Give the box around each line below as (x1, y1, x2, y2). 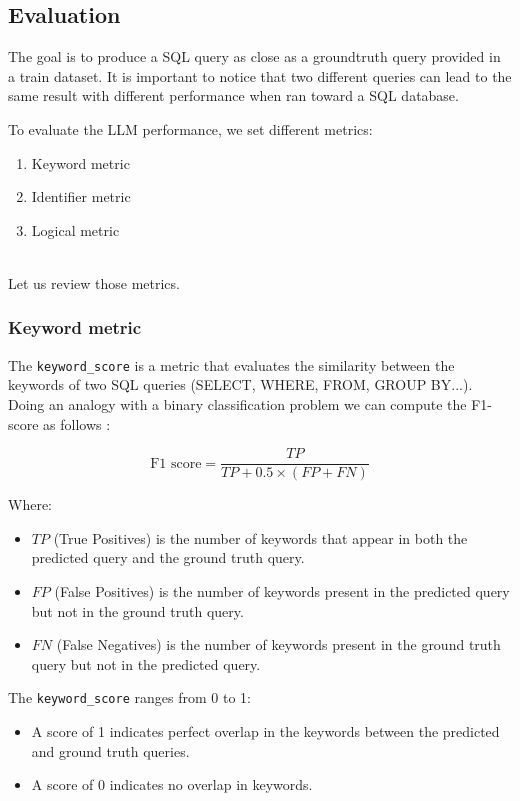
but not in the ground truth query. (31, 600, 244, 621)
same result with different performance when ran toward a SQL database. (8, 85, 459, 106)
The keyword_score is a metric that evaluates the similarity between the (8, 354, 455, 375)
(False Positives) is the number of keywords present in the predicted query (54, 581, 510, 602)
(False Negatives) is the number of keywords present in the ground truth (56, 634, 501, 655)
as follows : (43, 413, 111, 434)
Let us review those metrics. (8, 272, 180, 293)
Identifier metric (31, 186, 131, 207)
